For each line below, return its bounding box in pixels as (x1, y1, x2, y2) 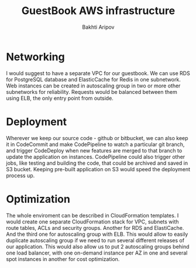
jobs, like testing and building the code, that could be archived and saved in (6, 160, 188, 167)
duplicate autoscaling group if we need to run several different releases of (6, 236, 185, 244)
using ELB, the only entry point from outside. (6, 94, 114, 101)
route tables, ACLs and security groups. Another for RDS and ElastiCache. (6, 224, 184, 231)
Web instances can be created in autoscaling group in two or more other (6, 82, 181, 89)
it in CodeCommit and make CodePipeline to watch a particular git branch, (6, 141, 185, 148)
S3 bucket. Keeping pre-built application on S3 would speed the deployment (6, 165, 191, 172)
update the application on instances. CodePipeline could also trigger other (6, 153, 185, 160)
